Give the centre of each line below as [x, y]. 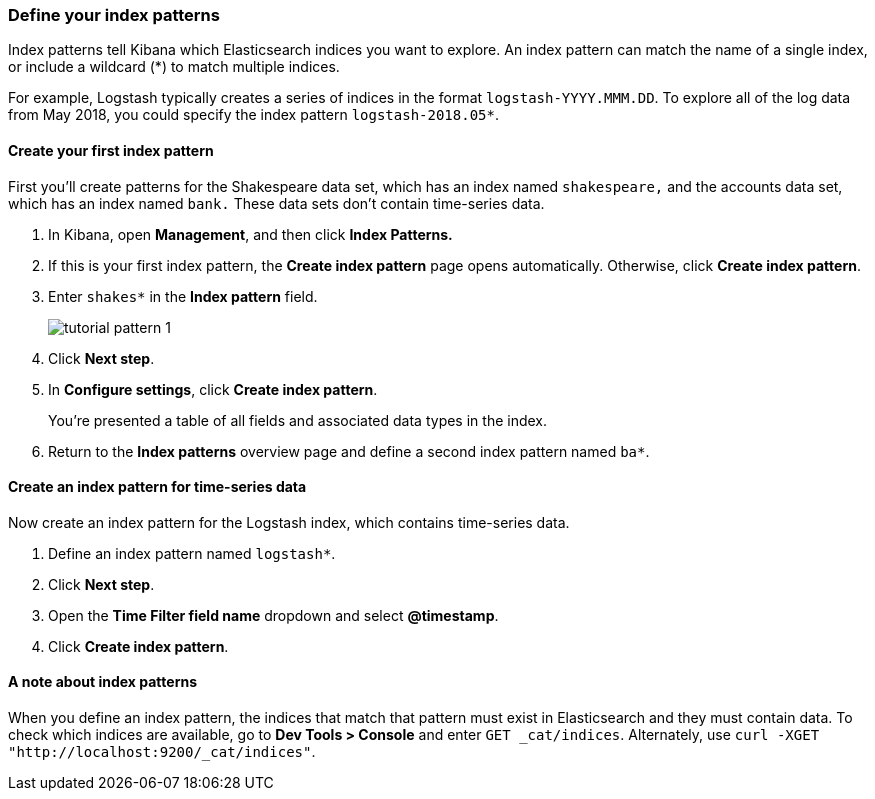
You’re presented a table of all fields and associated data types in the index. [298, 420]
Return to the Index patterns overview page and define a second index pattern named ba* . [349, 451]
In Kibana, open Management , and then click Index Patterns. [250, 234]
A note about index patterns [102, 682]
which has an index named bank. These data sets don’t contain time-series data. [276, 203]
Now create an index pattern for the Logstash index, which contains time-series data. [289, 522]
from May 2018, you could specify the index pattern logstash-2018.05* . [253, 115]
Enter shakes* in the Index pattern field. [183, 296]
